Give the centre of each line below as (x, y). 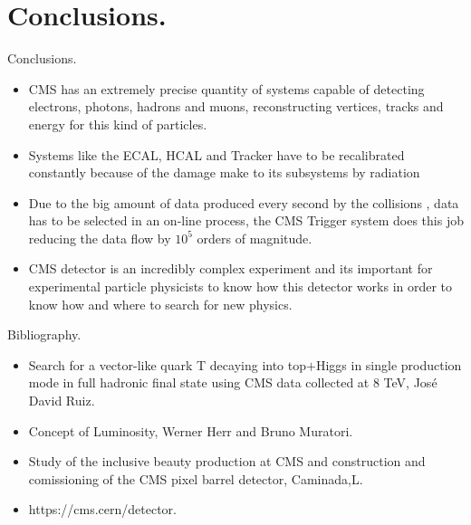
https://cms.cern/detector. (102, 509)
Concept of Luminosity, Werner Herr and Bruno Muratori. (191, 430)
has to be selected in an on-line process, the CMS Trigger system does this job (246, 220)
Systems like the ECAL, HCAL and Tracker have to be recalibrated (216, 154)
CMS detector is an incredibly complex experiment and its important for (231, 268)
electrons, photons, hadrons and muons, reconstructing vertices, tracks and (236, 106)
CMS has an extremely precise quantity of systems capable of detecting (226, 88)
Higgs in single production (389, 364)
